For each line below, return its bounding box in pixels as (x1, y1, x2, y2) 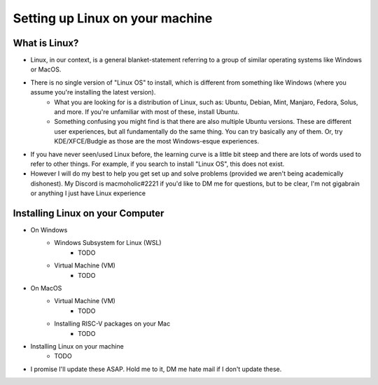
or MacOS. (30, 65, 62, 73)
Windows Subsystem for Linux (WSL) (54, 239, 162, 247)
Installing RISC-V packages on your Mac (54, 319, 171, 328)
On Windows (30, 226, 68, 234)
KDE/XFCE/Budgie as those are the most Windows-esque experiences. (54, 137, 260, 146)
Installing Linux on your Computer (13, 207, 164, 219)
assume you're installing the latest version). (30, 88, 156, 97)
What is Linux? (13, 37, 79, 49)
